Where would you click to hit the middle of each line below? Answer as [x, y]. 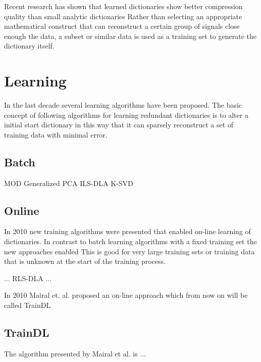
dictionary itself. [29, 46]
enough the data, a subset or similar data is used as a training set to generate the [130, 36]
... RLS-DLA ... [28, 278]
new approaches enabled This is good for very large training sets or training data [129, 251]
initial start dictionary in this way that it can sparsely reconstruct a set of [119, 125]
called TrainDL [28, 305]
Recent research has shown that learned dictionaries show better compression [123, 6]
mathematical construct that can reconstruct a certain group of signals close [122, 26]
